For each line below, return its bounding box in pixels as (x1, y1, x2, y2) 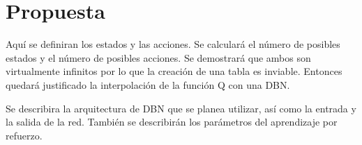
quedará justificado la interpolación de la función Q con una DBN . (6, 77, 290, 92)
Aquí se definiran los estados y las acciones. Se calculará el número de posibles (6, 37, 340, 51)
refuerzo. (6, 128, 43, 142)
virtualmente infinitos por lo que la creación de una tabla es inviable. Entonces (6, 64, 342, 78)
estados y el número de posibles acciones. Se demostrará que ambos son (6, 50, 311, 65)
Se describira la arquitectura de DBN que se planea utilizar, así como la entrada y (6, 101, 356, 115)
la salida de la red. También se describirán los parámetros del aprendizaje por (6, 114, 338, 129)
